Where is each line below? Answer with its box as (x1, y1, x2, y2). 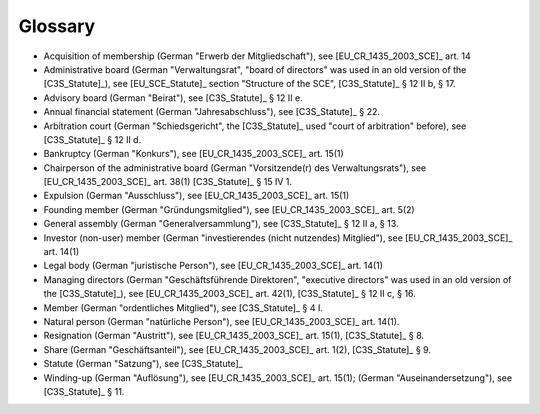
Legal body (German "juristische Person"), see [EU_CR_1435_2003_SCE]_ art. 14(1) (43, 260, 384, 272)
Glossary (18, 15, 96, 37)
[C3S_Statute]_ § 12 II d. (43, 133, 142, 145)
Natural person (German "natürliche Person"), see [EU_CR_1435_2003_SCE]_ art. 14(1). (43, 315, 400, 327)
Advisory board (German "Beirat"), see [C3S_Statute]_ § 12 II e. (43, 91, 304, 104)
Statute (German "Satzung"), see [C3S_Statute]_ (43, 358, 244, 370)
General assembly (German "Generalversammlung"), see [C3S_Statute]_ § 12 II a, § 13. (43, 218, 399, 230)
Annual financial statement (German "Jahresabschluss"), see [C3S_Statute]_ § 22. (43, 106, 380, 118)
